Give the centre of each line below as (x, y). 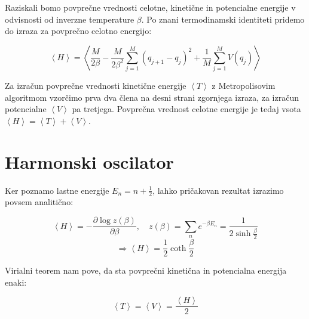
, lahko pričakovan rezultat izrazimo (218, 190)
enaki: (16, 282)
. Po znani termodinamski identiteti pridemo (223, 19)
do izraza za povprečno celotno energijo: (78, 31)
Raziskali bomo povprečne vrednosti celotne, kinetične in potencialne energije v (150, 7)
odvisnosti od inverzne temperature (70, 19)
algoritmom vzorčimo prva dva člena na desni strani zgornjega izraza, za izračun (152, 97)
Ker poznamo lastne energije (57, 190)
